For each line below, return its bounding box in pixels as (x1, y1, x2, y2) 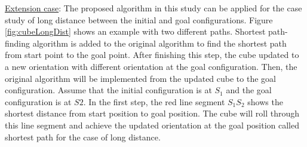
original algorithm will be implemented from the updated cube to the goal (5, 72, 276, 84)
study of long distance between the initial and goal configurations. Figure (5, 13, 273, 26)
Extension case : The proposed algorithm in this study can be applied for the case (5, 2, 302, 14)
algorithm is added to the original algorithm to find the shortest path (32, 36, 287, 49)
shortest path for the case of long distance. (5, 130, 161, 143)
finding (5, 36, 30, 49)
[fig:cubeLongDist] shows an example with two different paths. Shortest (5, 25, 266, 38)
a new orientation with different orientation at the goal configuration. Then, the (5, 60, 297, 72)
